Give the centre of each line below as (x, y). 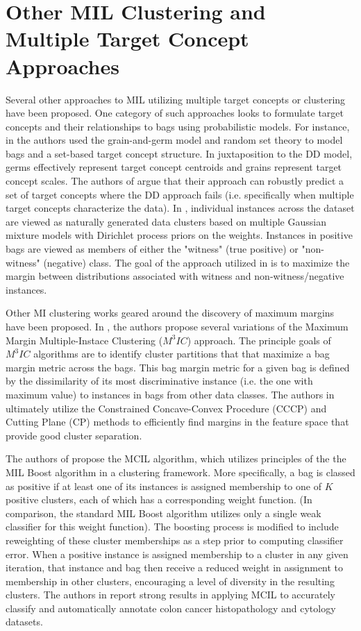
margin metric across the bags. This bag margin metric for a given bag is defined (178, 367)
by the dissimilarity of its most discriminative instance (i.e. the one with (159, 381)
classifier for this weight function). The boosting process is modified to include (172, 527)
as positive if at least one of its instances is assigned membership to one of (163, 486)
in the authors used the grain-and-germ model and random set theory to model (174, 140)
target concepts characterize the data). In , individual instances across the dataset (180, 208)
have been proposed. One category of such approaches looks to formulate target (175, 113)
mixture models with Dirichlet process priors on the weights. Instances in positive (179, 235)
